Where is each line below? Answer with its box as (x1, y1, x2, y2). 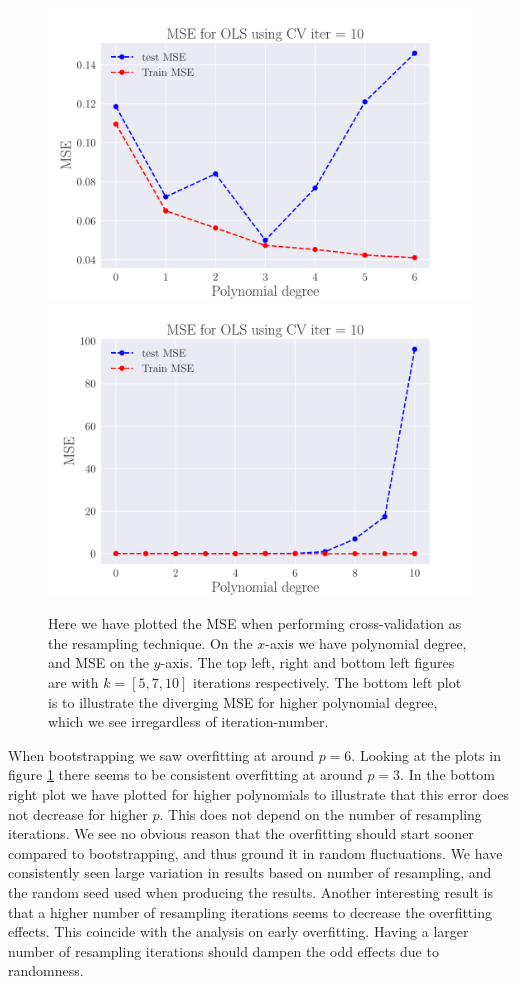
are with (48, 671, 99, 692)
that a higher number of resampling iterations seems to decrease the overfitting (8, 901, 492, 922)
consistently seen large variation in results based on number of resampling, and (8, 862, 492, 883)
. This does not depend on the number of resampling (159, 803, 482, 824)
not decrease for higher (8, 803, 148, 824)
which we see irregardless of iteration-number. (48, 711, 329, 732)
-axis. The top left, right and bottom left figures (160, 652, 455, 673)
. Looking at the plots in (351, 744, 501, 765)
